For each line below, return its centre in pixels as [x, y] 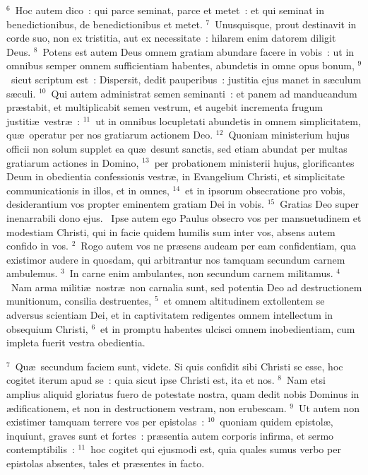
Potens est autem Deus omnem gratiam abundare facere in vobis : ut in [198, 51]
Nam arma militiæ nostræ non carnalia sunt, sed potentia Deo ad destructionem [186, 287]
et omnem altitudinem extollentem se [244, 301]
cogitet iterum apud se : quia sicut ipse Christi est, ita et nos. [141, 380]
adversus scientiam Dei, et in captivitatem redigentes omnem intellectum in [170, 315]
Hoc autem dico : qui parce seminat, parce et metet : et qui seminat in [170, 10]
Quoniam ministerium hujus [289, 135]
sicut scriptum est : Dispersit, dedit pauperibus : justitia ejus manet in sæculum [186, 79]
